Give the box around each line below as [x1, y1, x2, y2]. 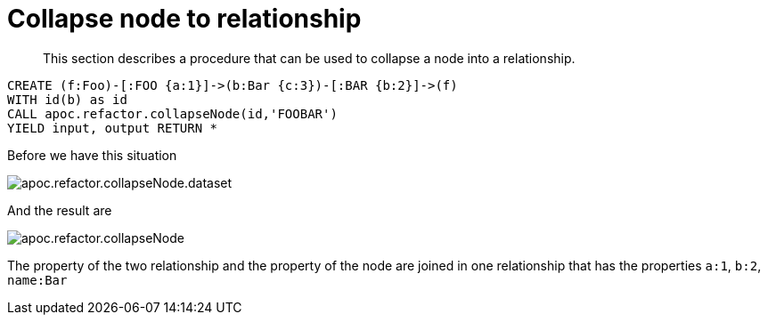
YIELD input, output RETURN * [7, 120, 218, 135]
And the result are [7, 202, 112, 218]
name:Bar [7, 272, 68, 287]
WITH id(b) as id [7, 92, 127, 107]
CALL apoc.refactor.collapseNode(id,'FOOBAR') [7, 106, 338, 121]
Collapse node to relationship [7, 4, 362, 34]
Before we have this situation [7, 147, 177, 163]
